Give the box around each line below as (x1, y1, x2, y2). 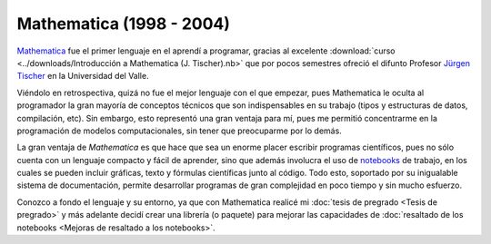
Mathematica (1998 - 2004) (16, 14, 231, 34)
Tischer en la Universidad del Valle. (16, 71, 149, 82)
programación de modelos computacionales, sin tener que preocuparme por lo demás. (16, 125, 343, 136)
